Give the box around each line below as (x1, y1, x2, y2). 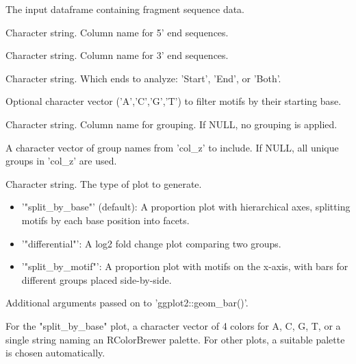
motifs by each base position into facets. (21, 213, 190, 227)
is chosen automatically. (5, 345, 105, 360)
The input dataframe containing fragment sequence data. (5, 2, 245, 16)
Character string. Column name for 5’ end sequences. (5, 25, 229, 39)
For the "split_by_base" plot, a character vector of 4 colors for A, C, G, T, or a (5, 318, 341, 332)
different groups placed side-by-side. (21, 272, 172, 287)
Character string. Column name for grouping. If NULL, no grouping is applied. (5, 117, 338, 131)
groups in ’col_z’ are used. (5, 154, 117, 168)
